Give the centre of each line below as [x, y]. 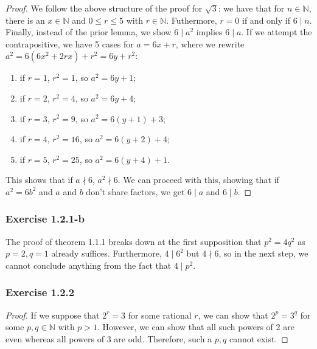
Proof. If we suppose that [53, 315]
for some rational [160, 315]
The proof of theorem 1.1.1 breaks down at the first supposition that [134, 241]
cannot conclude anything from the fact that [89, 265]
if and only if [266, 20]
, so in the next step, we [263, 253]
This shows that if [39, 180]
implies [209, 32]
